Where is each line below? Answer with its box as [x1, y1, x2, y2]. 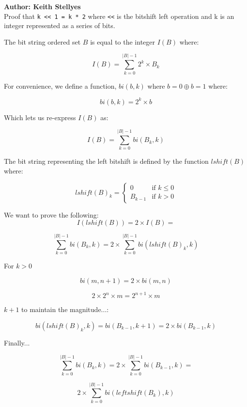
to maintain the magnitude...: [21, 304, 109, 314]
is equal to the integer [90, 36, 155, 47]
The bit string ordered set [4, 36, 81, 47]
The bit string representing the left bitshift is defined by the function [4, 156, 209, 166]
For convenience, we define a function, [4, 80, 117, 91]
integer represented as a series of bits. [4, 20, 115, 31]
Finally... [4, 337, 30, 347]
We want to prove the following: [4, 209, 99, 219]
